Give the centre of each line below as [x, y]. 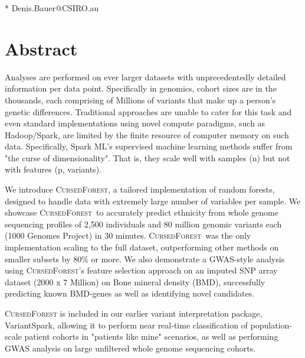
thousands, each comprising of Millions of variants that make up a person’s [140, 100]
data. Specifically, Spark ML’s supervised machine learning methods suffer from [149, 146]
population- [271, 325]
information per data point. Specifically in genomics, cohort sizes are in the [141, 88]
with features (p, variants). [53, 169]
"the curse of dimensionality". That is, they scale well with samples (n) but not [147, 157]
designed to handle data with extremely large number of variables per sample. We [153, 201]
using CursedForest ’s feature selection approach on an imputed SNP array [141, 270]
